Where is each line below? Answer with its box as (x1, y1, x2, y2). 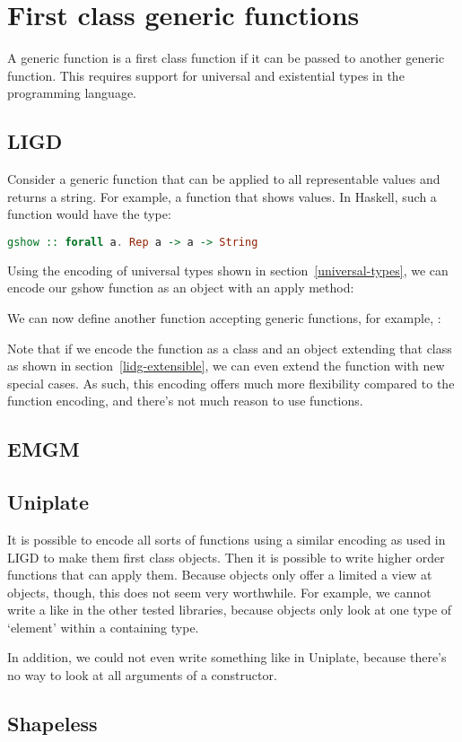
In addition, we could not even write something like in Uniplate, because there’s (7, 648, 447, 667)
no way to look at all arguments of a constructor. (7, 666, 277, 685)
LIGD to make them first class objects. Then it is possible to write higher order (7, 547, 445, 566)
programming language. (7, 83, 136, 102)
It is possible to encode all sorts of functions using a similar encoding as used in (7, 529, 446, 548)
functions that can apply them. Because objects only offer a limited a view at (7, 565, 432, 584)
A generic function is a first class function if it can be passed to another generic (7, 48, 445, 67)
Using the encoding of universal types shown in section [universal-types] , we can (7, 260, 449, 279)
